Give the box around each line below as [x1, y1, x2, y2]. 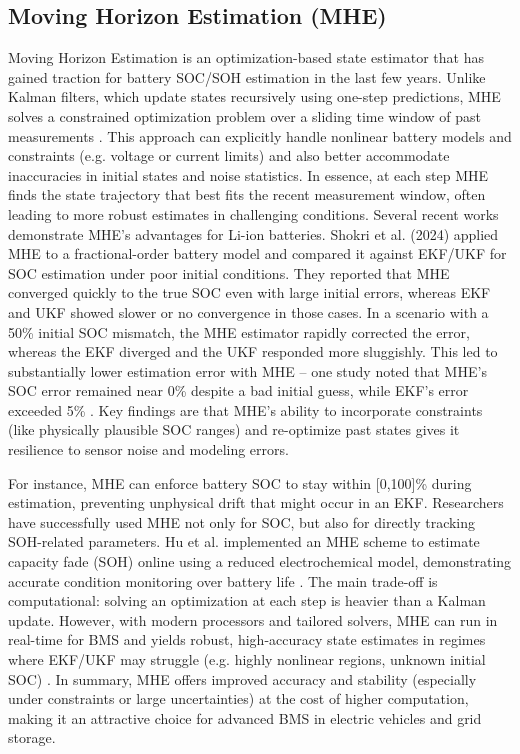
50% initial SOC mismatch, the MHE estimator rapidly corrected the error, [8, 321, 470, 342]
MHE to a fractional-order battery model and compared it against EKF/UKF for [8, 243, 507, 264]
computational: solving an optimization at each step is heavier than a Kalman [8, 590, 486, 611]
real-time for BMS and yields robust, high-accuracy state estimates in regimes [8, 629, 486, 650]
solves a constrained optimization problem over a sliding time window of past [8, 105, 481, 126]
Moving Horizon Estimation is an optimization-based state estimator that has [8, 47, 484, 68]
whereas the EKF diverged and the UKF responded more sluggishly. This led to [8, 341, 498, 362]
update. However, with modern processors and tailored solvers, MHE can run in [8, 609, 498, 630]
